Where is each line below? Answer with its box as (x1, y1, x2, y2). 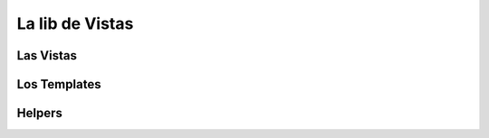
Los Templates (16, 77, 101, 92)
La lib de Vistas (16, 14, 134, 33)
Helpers (16, 106, 62, 121)
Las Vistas (16, 48, 77, 63)
